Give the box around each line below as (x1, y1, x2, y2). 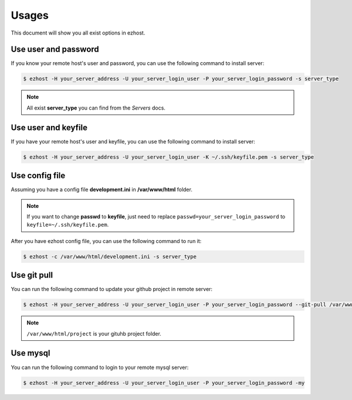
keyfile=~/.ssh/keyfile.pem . (26, 221, 109, 228)
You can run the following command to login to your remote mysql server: (11, 364, 189, 371)
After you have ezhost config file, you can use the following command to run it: (11, 237, 202, 244)
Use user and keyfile (11, 122, 88, 132)
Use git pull (11, 270, 53, 281)
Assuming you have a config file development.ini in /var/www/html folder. (11, 186, 193, 193)
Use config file (11, 170, 66, 181)
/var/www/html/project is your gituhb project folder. (26, 330, 161, 337)
